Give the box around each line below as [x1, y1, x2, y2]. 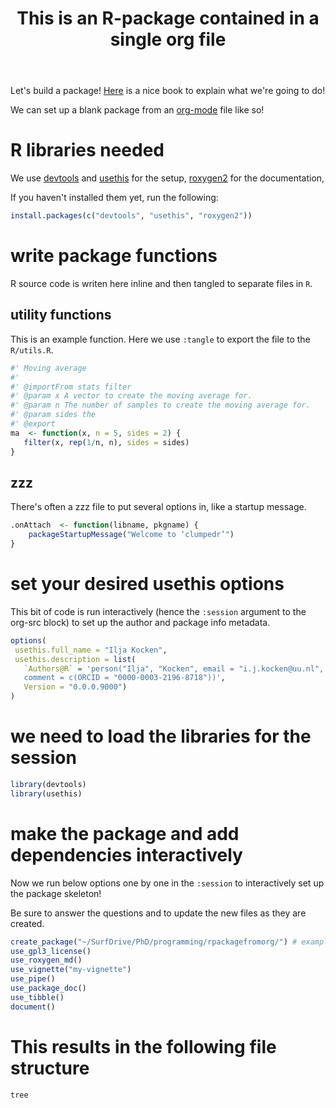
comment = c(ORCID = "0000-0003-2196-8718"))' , [23, 673, 226, 683]
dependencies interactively [10, 843, 243, 866]
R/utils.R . [10, 343, 54, 356]
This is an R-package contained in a [16, 7, 320, 30]
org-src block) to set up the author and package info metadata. [10, 616, 271, 628]
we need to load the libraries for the [10, 725, 312, 748]
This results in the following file [10, 1035, 277, 1058]
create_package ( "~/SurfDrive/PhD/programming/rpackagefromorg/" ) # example [10, 937, 333, 947]
